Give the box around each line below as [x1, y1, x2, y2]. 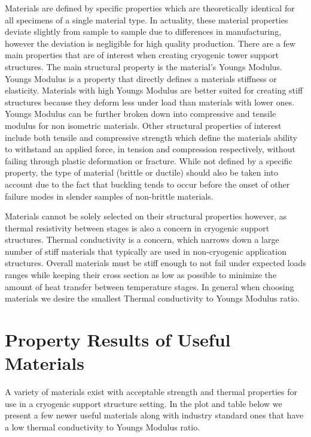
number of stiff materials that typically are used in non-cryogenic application [5, 245, 286, 257]
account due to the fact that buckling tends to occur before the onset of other [5, 177, 290, 190]
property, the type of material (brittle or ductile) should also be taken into [5, 166, 278, 179]
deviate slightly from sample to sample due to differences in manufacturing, [5, 25, 282, 38]
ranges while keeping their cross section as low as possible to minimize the [5, 269, 277, 281]
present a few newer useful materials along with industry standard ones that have [5, 409, 304, 421]
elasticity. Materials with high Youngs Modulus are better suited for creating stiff [5, 84, 303, 97]
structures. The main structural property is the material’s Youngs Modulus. [5, 60, 283, 73]
